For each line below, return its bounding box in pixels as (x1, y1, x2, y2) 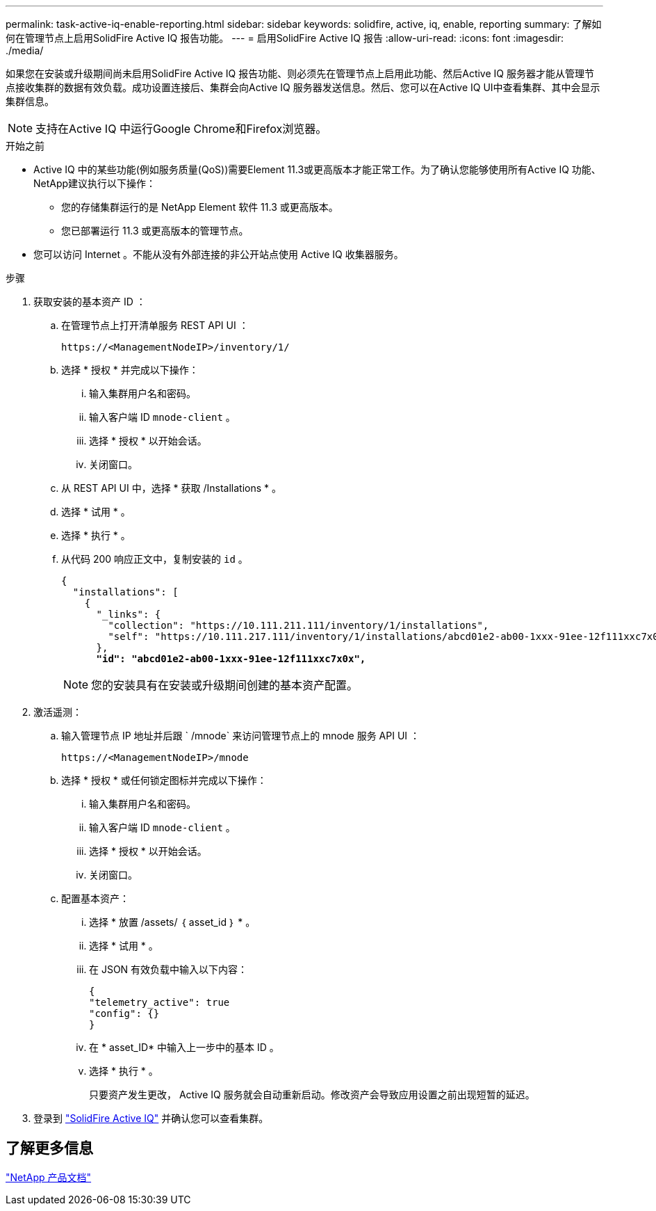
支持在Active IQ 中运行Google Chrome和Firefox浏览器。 (35, 122, 327, 136)
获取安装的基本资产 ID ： (33, 296, 146, 307)
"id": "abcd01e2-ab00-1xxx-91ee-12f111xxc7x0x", (96, 653, 366, 664)
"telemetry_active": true (89, 997, 230, 1008)
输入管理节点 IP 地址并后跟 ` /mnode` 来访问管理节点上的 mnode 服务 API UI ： (61, 730, 420, 741)
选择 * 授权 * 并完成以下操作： (61, 364, 199, 376)
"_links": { (96, 609, 161, 620)
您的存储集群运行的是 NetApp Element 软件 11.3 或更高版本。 (61, 201, 338, 213)
